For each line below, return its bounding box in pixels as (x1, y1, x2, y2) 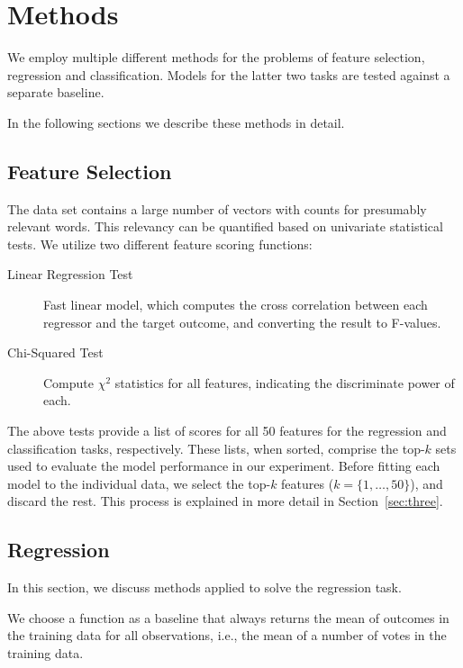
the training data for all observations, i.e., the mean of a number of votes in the (7, 626, 447, 645)
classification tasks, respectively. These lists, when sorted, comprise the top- (7, 438, 425, 457)
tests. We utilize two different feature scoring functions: (7, 234, 313, 253)
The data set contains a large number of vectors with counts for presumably (7, 199, 427, 218)
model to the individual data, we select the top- (7, 474, 271, 492)
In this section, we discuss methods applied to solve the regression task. (7, 578, 402, 597)
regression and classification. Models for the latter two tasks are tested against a (7, 65, 450, 84)
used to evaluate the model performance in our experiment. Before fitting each (7, 456, 440, 475)
